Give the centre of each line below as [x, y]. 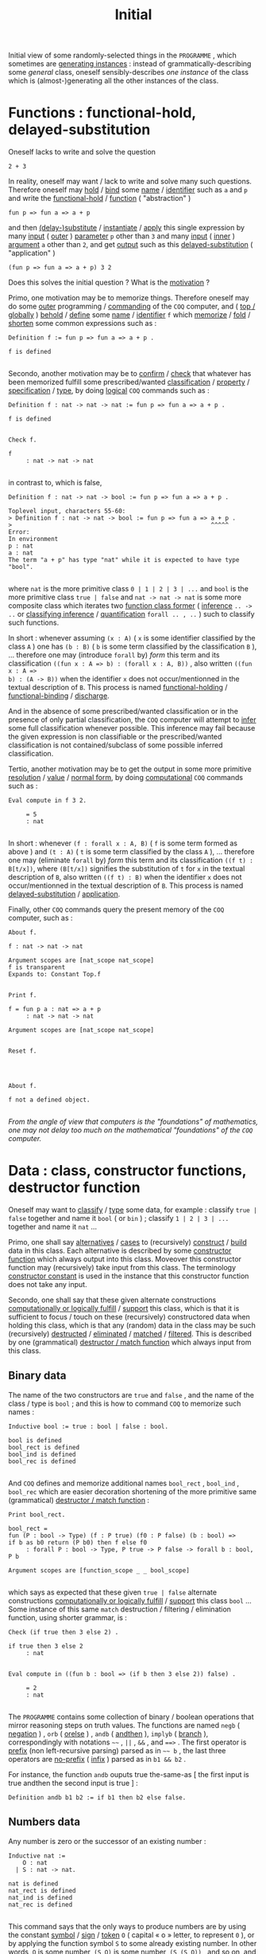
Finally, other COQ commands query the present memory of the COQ [116, 909]
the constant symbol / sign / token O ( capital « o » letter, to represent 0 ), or [131, 1935]
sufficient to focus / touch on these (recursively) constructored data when [129, 1317]
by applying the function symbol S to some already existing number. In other [133, 1943]
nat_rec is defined [40, 1905]
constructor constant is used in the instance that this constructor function [129, 1276]
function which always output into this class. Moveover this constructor [125, 1259]
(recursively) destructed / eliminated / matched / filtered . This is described [130, 1334]
